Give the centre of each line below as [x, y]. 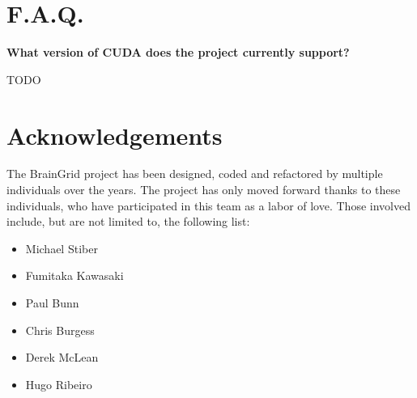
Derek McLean [62, 357]
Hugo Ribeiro [59, 384]
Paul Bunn [52, 303]
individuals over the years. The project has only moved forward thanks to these [204, 190]
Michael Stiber [62, 248]
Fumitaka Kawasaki [74, 275]
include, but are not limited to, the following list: [128, 221]
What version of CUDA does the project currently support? [178, 52]
